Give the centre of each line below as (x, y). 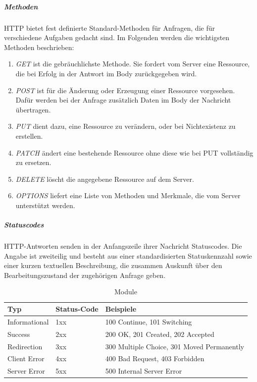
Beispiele (121, 309)
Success (19, 334)
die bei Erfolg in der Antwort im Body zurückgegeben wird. (106, 73)
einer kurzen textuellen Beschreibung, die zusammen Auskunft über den (113, 265)
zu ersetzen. (33, 162)
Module (126, 292)
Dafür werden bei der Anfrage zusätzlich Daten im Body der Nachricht (123, 100)
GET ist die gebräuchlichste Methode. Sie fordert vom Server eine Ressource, (133, 64)
